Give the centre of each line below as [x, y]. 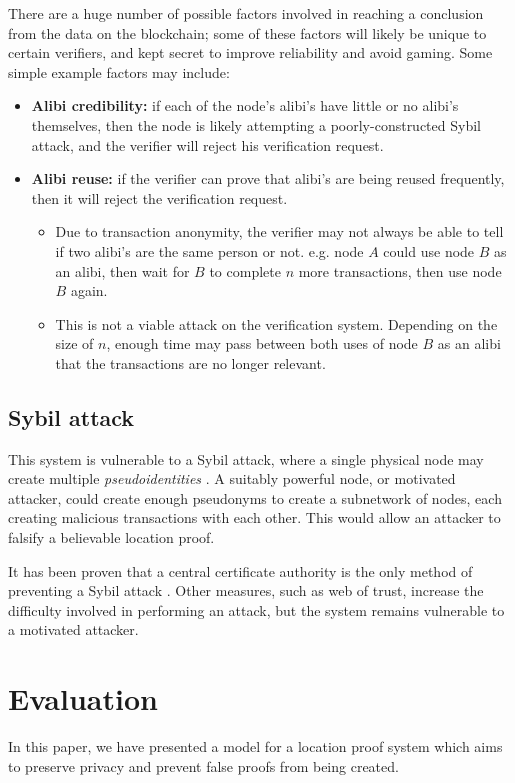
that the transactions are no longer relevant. [190, 362]
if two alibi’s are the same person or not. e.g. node [209, 250]
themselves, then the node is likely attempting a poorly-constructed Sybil [256, 124]
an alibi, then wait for [122, 270]
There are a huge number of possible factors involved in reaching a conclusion [246, 13]
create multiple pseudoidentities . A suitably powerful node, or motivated [232, 478]
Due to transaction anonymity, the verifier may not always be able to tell [279, 231]
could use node [429, 250]
